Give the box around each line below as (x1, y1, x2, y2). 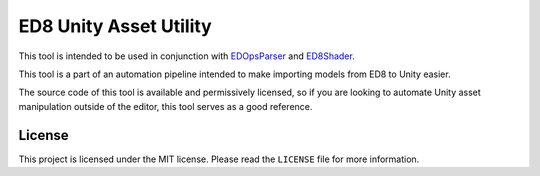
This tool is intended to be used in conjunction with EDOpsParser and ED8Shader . (18, 50, 355, 62)
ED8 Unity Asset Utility (18, 15, 212, 37)
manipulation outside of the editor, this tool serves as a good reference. (18, 100, 313, 112)
